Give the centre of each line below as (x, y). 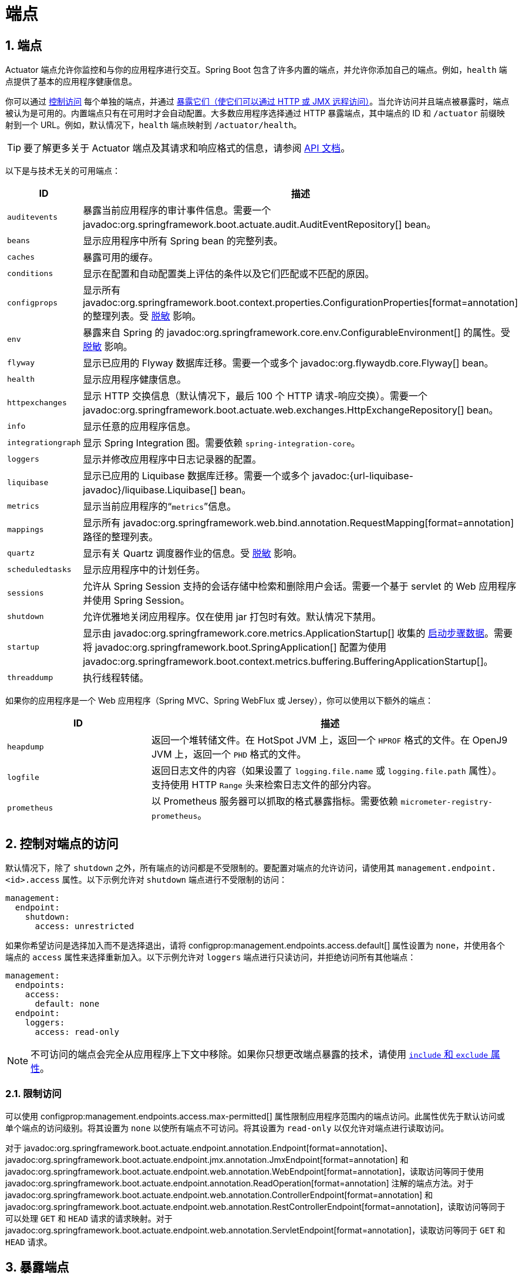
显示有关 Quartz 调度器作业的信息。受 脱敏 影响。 (193, 554)
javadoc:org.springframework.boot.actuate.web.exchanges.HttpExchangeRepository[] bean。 (291, 410)
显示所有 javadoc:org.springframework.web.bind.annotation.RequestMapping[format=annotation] (298, 523)
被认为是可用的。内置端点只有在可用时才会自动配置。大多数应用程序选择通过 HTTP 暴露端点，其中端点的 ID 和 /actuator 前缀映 (255, 113)
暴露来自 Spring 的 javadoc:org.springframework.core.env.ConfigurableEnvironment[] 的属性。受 (297, 333)
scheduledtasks (39, 569)
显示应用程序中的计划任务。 (144, 570)
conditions (30, 273)
